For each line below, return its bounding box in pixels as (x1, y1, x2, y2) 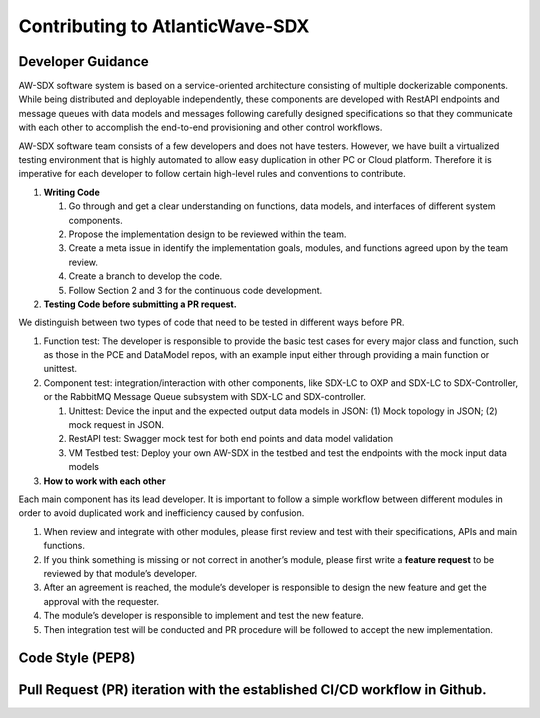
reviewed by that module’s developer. (43, 567, 198, 579)
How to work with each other (43, 475, 166, 487)
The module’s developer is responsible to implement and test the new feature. (43, 610, 364, 622)
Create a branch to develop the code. (68, 270, 223, 282)
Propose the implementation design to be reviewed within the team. (68, 228, 347, 240)
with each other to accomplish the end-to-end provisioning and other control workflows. (18, 121, 383, 134)
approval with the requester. (43, 595, 160, 607)
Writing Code (43, 186, 100, 198)
